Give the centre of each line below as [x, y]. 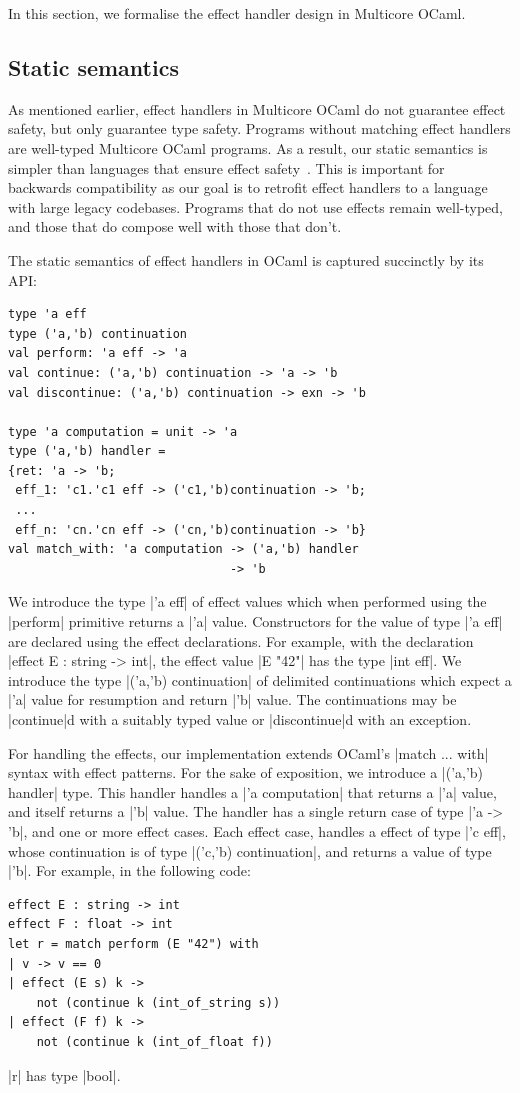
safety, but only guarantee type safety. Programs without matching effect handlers [259, 128]
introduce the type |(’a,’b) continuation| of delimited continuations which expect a [260, 679]
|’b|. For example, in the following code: [129, 870]
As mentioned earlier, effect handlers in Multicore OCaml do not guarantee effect [257, 108]
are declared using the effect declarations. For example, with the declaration [241, 640]
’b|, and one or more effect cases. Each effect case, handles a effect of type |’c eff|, [257, 830]
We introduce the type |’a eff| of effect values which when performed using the [247, 601]
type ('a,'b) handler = [87, 451]
